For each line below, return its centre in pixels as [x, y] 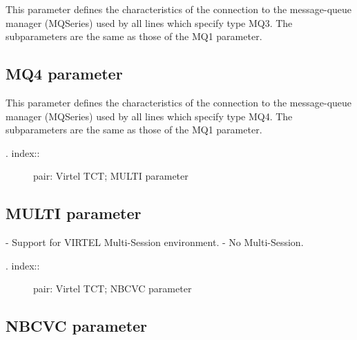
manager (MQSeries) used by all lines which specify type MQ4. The [149, 116]
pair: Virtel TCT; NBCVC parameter [113, 289]
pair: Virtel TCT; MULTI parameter [111, 176]
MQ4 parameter [64, 74]
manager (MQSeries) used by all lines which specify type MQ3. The [149, 22]
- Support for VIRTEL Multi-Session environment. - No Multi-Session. [155, 242]
